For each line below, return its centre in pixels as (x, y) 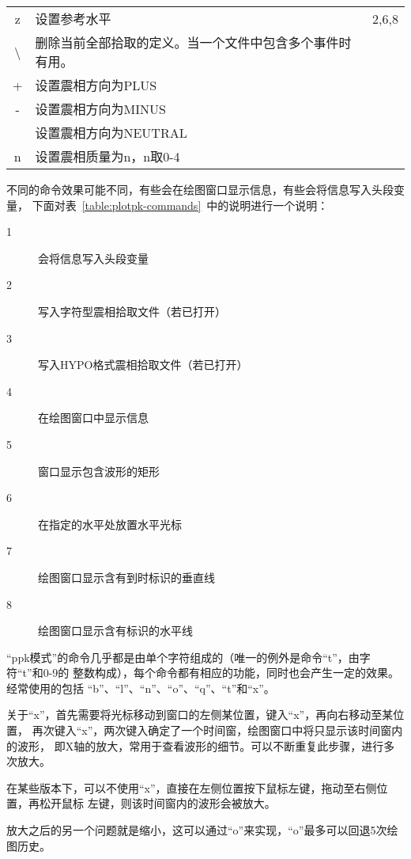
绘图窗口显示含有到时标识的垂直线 (126, 577)
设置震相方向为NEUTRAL (111, 133)
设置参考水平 (73, 19)
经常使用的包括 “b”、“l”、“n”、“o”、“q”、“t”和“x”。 (141, 688)
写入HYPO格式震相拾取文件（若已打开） (143, 365)
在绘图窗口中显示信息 (93, 418)
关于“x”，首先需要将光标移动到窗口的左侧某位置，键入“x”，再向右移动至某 (200, 715)
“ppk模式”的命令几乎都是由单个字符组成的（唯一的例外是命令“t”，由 (183, 657)
